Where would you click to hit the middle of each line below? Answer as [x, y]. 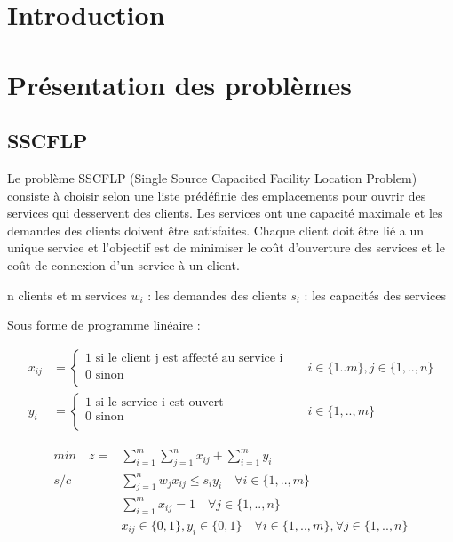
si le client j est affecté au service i [189, 358]
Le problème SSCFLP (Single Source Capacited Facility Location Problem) [212, 177]
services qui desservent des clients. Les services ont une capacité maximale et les [225, 213]
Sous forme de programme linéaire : [104, 325]
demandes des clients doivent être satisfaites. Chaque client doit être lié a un [216, 230]
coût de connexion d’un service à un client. [123, 264]
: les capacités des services [375, 295]
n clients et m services [67, 295]
